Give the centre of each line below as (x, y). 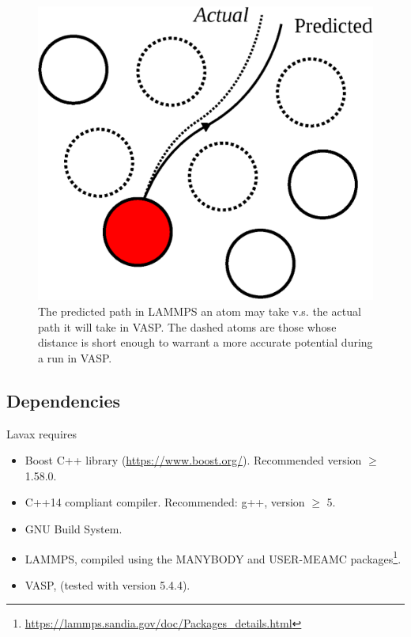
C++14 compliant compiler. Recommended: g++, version (165, 502)
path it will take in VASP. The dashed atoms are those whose (187, 326)
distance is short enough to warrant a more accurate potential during (205, 342)
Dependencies (64, 400)
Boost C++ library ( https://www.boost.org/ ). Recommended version (193, 460)
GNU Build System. (74, 528)
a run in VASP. (75, 357)
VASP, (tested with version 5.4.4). (107, 584)
